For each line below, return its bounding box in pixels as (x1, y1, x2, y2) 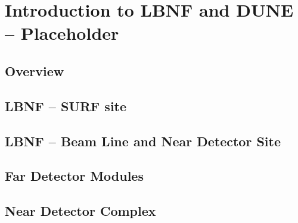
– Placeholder (5, 21, 119, 45)
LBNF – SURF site (5, 96, 127, 115)
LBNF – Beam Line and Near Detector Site (5, 131, 281, 150)
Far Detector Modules (5, 167, 144, 185)
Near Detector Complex (5, 202, 156, 220)
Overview (5, 61, 64, 80)
